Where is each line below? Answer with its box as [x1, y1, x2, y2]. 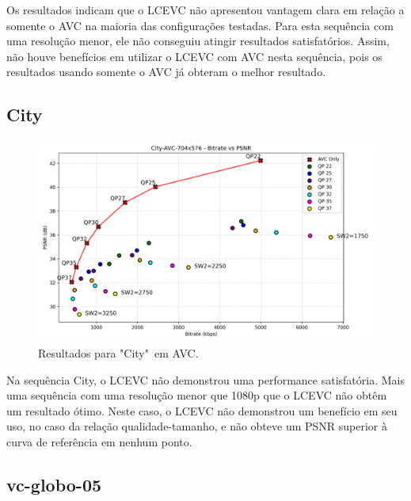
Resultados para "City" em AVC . [38, 345, 199, 361]
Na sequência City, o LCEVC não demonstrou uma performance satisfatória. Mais [6, 371, 405, 388]
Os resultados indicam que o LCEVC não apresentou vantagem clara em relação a [6, 2, 405, 17]
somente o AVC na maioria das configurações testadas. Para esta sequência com [6, 17, 394, 33]
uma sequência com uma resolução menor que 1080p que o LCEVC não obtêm [6, 387, 387, 403]
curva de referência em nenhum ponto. [6, 433, 192, 449]
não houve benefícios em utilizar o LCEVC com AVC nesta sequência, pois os [6, 48, 382, 64]
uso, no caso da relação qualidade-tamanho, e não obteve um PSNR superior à [6, 418, 388, 434]
